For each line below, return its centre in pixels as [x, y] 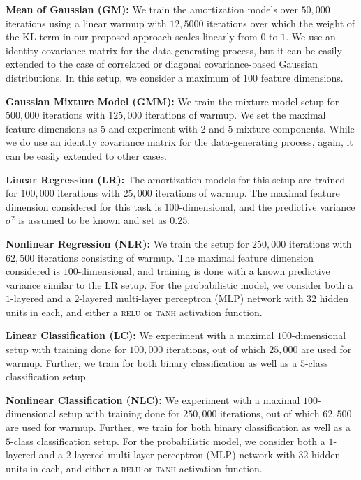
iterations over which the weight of [281, 23]
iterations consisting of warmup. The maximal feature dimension [176, 257]
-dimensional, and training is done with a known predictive [204, 271]
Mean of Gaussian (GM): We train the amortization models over [152, 9]
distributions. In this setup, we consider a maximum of [123, 77]
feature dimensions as [52, 128]
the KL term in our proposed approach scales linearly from [132, 37]
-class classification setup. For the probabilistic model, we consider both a [168, 441]
